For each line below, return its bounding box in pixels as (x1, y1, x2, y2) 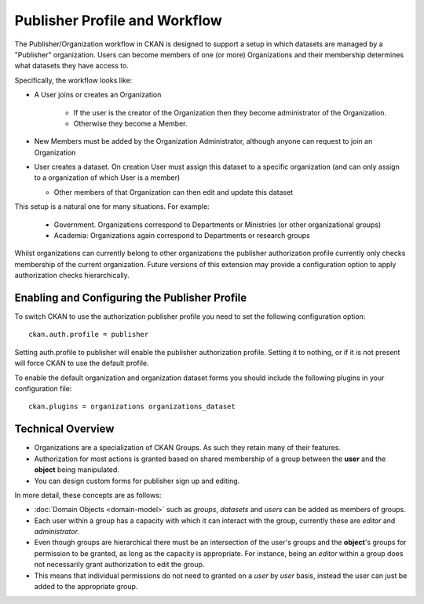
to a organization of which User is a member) (34, 173, 181, 182)
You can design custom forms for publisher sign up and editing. (34, 476, 240, 485)
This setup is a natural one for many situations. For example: (14, 202, 210, 211)
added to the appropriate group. (34, 582, 138, 591)
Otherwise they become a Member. (73, 119, 188, 128)
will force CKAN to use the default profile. (14, 358, 149, 368)
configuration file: (14, 384, 72, 394)
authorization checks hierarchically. (14, 271, 130, 280)
